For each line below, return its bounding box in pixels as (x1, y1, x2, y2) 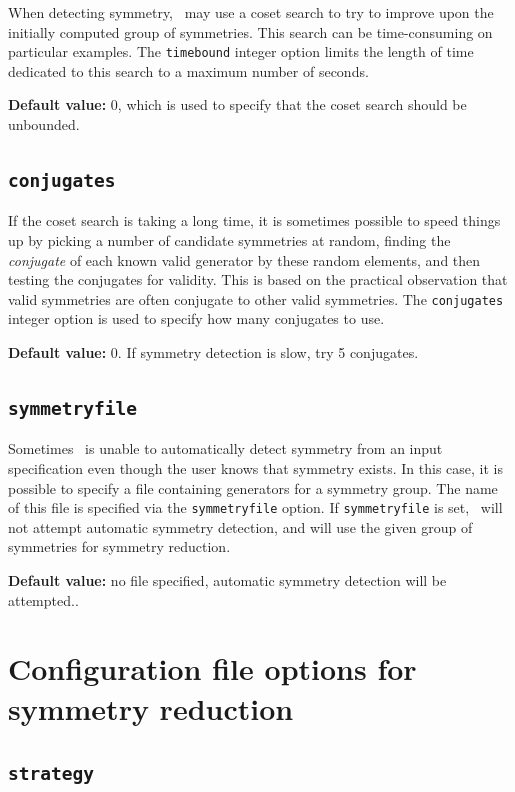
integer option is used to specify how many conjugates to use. (8, 308, 385, 329)
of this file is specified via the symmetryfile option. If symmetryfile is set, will (8, 497, 503, 518)
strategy (8, 763, 94, 785)
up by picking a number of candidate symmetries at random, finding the (8, 230, 451, 250)
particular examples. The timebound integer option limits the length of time (8, 41, 474, 62)
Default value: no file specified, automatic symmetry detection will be (8, 570, 447, 591)
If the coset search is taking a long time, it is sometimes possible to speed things (8, 210, 501, 231)
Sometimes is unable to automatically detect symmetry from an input (8, 438, 443, 459)
